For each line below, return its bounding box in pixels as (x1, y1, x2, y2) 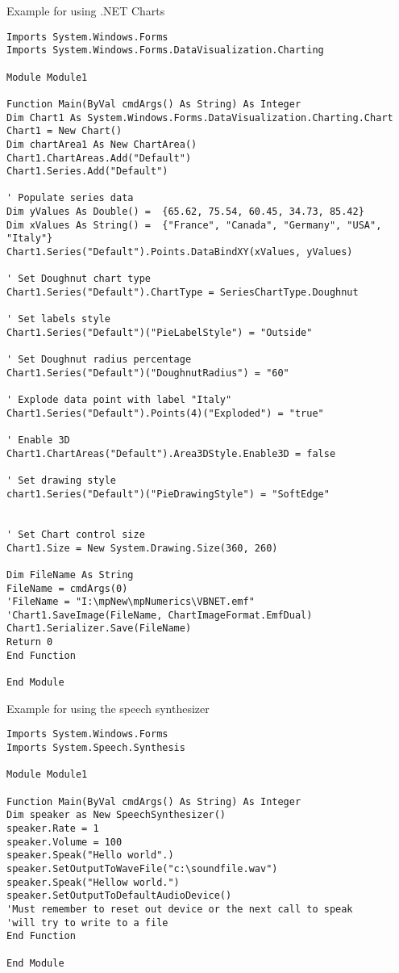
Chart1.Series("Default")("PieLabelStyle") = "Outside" (6, 327, 313, 339)
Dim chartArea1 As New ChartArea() (6, 138, 197, 150)
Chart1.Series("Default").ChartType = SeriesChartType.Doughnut (6, 287, 359, 299)
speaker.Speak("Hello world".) (6, 849, 174, 862)
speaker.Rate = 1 (6, 822, 99, 834)
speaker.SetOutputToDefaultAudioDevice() (6, 890, 232, 902)
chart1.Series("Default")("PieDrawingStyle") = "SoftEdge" (6, 488, 330, 500)
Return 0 (6, 636, 53, 648)
